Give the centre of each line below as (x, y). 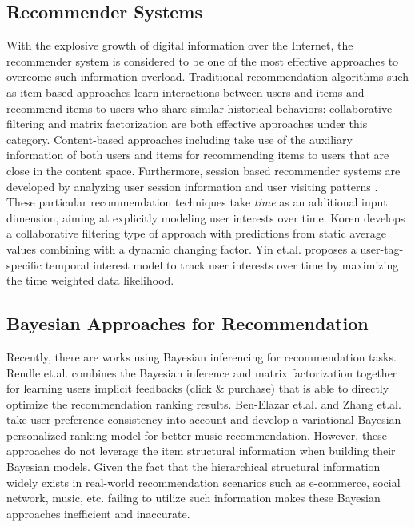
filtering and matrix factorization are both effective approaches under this (187, 124)
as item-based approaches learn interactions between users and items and (186, 92)
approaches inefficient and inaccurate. (98, 513)
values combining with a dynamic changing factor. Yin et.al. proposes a (182, 248)
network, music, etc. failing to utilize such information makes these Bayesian (194, 498)
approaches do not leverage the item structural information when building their (201, 451)
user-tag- (382, 248)
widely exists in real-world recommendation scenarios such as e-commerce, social (204, 482)
